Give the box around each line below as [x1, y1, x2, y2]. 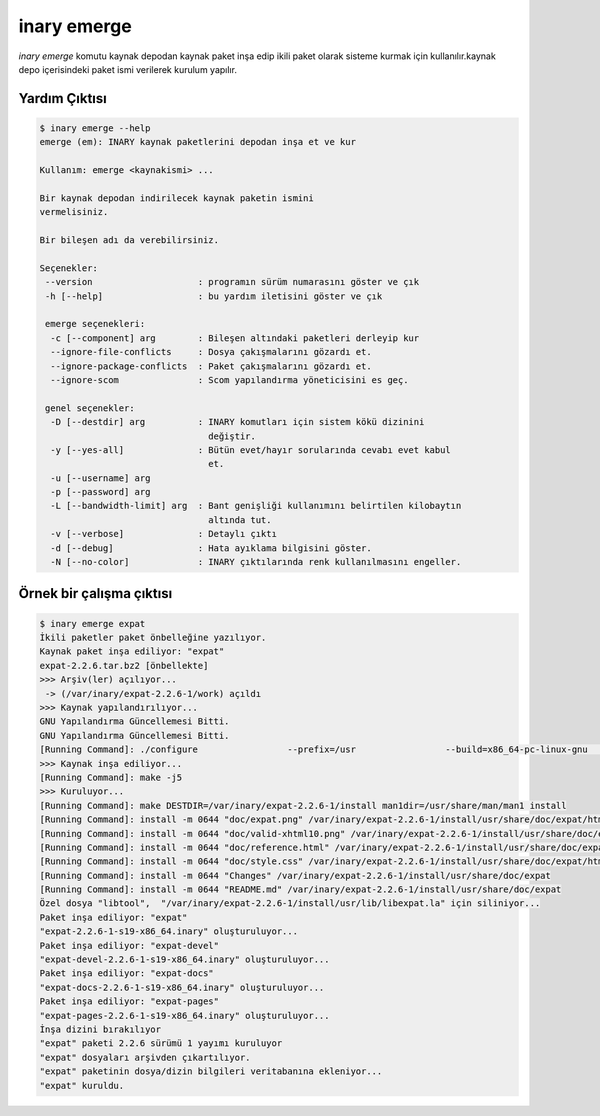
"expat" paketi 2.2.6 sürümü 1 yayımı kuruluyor [39, 1038, 283, 1049]
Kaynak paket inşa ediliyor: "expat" [39, 646, 225, 657]
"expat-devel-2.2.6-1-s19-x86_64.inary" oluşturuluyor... [39, 954, 330, 965]
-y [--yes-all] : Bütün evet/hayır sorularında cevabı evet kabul [50, 444, 452, 455]
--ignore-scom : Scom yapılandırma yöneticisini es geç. [50, 374, 409, 385]
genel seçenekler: [45, 402, 135, 414]
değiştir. [208, 430, 257, 442]
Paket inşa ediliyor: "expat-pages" [39, 996, 220, 1007]
